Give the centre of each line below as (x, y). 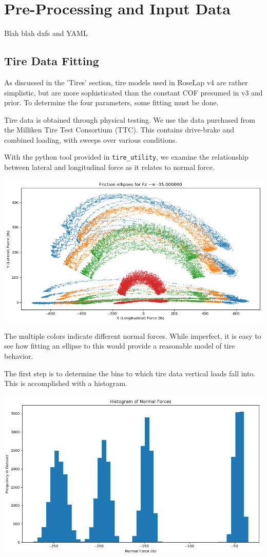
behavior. (19, 356)
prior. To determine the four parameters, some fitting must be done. (111, 102)
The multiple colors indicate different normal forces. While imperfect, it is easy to (133, 335)
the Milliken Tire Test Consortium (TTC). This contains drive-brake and (119, 130)
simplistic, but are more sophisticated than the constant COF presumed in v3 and (133, 92)
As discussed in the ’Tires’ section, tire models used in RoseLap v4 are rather (126, 82)
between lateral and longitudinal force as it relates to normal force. (109, 167)
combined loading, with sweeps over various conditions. (91, 139)
